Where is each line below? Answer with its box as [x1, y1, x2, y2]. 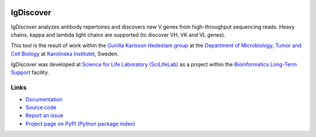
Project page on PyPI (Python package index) [25, 120, 136, 127]
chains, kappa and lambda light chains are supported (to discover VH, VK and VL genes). [11, 31, 226, 38]
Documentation [25, 96, 63, 103]
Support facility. [11, 69, 49, 76]
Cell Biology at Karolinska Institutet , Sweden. [11, 50, 119, 57]
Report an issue [25, 112, 64, 119]
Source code [25, 104, 57, 111]
